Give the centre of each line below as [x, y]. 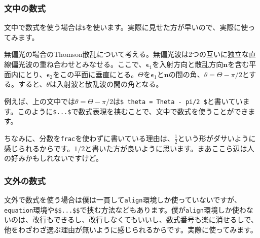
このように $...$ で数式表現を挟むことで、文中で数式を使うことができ [133, 111]
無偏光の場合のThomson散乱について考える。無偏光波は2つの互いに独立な [127, 54]
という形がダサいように [217, 138]
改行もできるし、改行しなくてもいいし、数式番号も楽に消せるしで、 [145, 219]
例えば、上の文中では [40, 101]
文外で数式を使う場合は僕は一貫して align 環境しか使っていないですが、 [123, 199]
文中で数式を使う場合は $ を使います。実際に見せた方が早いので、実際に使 [126, 27]
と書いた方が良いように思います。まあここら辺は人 [170, 148]
